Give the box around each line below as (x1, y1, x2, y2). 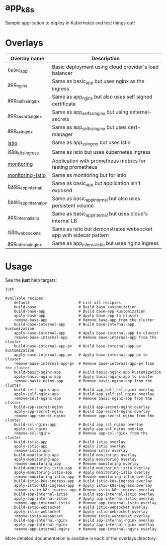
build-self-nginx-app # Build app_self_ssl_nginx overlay (14, 387, 155, 392)
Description (91, 55, 120, 62)
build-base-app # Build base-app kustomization (14, 309, 146, 314)
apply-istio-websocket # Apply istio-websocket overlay (14, 509, 148, 514)
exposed (52, 187, 73, 194)
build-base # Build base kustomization (14, 305, 137, 310)
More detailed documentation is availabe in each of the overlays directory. (5, 536, 158, 542)
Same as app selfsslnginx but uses (52, 124, 127, 132)
